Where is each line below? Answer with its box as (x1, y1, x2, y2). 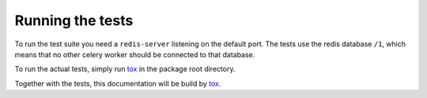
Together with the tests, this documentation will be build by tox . (14, 78, 221, 88)
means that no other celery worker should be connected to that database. (14, 49, 255, 59)
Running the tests (14, 12, 134, 29)
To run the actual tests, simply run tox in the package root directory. (14, 64, 236, 74)
